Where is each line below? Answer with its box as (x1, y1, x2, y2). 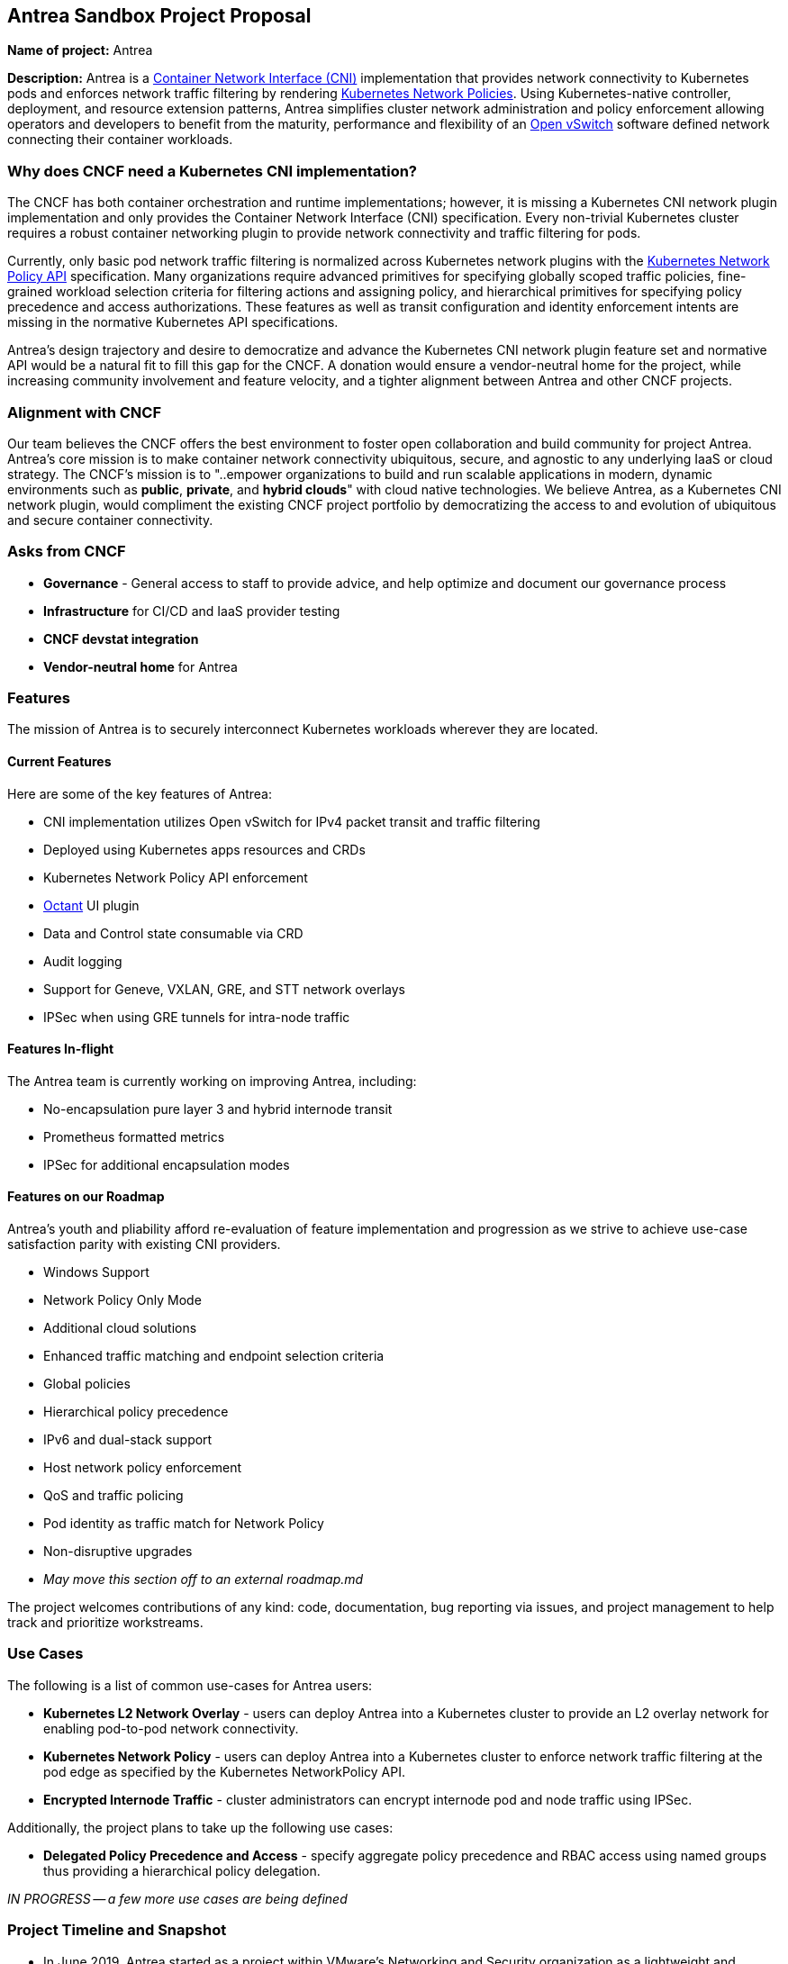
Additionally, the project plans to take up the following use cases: (7, 1819, 394, 1835)
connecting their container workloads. (7, 131, 233, 148)
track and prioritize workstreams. (7, 1615, 204, 1631)
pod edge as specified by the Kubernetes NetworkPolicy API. (43, 1763, 405, 1779)
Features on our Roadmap (7, 1189, 165, 1205)
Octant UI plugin (43, 897, 140, 913)
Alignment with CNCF (7, 403, 162, 421)
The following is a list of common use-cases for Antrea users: (7, 1677, 373, 1693)
